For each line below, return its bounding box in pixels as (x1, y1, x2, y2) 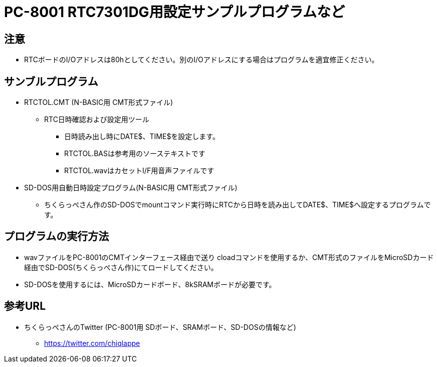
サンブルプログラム (4, 75, 98, 88)
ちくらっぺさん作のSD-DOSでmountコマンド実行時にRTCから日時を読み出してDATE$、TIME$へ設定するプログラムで (44, 200, 431, 209)
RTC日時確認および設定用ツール (44, 115, 149, 124)
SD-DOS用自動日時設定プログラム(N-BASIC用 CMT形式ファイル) (24, 183, 238, 192)
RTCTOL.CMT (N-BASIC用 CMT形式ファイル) (24, 98, 173, 107)
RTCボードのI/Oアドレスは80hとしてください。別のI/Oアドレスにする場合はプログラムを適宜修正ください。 (24, 55, 379, 64)
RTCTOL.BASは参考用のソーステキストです (64, 149, 205, 158)
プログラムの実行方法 (4, 230, 109, 243)
